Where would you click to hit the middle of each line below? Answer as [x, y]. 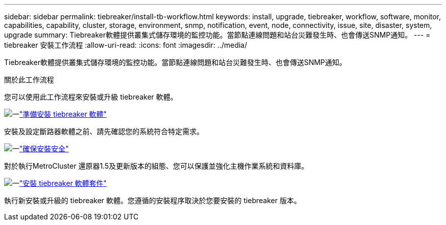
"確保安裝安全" [44, 149]
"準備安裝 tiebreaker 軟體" [63, 114]
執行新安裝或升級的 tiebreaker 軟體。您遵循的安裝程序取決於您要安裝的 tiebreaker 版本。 [153, 200]
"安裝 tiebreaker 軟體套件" [63, 183]
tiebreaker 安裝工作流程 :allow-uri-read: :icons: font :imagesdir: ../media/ [126, 45]
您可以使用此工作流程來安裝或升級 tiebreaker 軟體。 [91, 97]
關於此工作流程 [29, 79]
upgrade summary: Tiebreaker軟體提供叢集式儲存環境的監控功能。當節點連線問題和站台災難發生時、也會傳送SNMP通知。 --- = [217, 35]
